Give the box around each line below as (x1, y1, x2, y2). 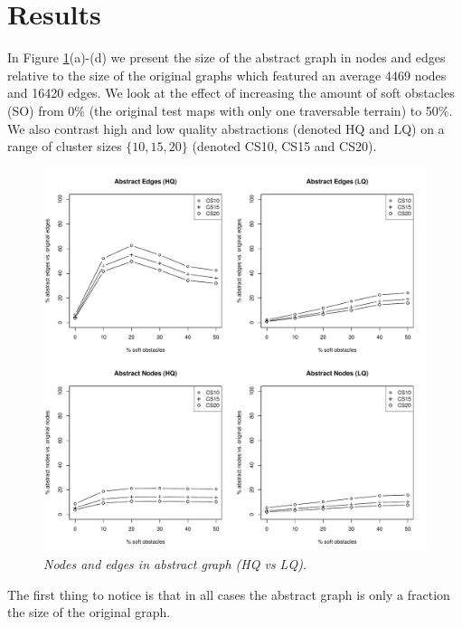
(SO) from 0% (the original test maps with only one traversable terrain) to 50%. (7, 100, 453, 119)
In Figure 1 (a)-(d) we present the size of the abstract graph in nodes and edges (7, 48, 446, 67)
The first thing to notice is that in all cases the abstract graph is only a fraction (7, 584, 450, 603)
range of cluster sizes (7, 137, 122, 156)
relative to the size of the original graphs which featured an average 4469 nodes (7, 65, 447, 84)
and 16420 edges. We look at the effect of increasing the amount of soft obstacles (7, 83, 455, 102)
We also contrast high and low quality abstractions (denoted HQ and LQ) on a (7, 119, 445, 138)
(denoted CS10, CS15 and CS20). (192, 137, 377, 156)
